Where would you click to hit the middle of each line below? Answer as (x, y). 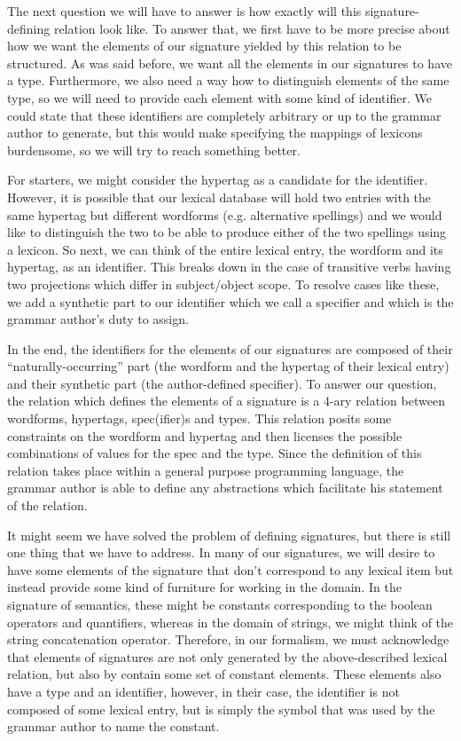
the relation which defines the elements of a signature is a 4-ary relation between (226, 401)
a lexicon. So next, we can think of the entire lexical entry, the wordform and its (225, 249)
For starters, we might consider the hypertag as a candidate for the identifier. (218, 180)
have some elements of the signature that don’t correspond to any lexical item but (230, 569)
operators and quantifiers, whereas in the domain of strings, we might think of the (230, 622)
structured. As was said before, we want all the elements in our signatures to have (230, 63)
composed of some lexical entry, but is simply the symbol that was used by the (221, 709)
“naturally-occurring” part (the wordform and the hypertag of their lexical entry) (228, 366)
